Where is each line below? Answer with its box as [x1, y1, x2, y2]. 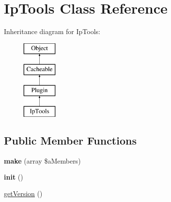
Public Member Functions [4, 132, 137, 147]
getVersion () [4, 188, 43, 198]
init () [4, 172, 23, 182]
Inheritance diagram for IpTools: [4, 26, 100, 37]
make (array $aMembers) [4, 155, 81, 165]
